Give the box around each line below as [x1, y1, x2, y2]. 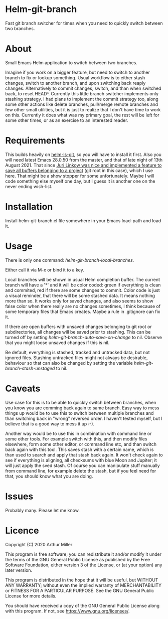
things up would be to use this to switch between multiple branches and [5, 410, 154, 416]
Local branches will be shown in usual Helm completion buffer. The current [5, 276, 160, 282]
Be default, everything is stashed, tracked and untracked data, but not [5, 349, 150, 355]
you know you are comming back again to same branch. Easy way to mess [5, 405, 159, 411]
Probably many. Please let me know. [5, 507, 80, 513]
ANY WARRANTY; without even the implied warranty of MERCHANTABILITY [5, 582, 162, 588]
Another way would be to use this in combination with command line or [5, 430, 152, 436]
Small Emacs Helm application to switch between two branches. [5, 59, 138, 66]
